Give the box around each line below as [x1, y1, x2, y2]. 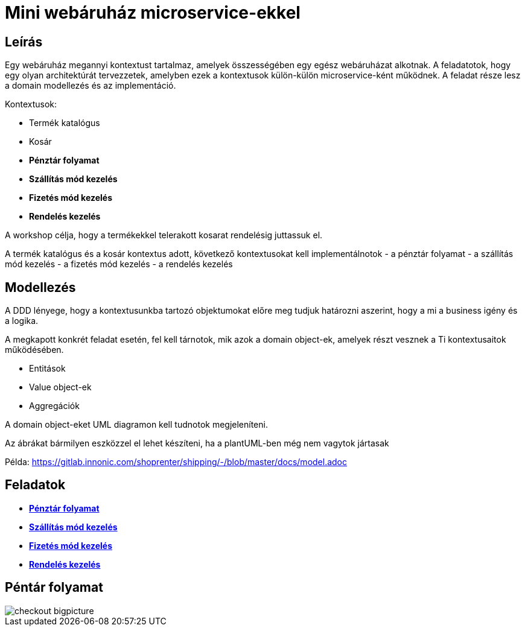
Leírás [5, 34, 43, 49]
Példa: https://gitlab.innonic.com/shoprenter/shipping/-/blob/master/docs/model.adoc [5, 457, 348, 468]
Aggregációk [29, 401, 80, 411]
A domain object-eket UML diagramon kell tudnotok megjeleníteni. [5, 419, 268, 430]
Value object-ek [29, 382, 92, 393]
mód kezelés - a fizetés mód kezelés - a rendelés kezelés [5, 259, 233, 270]
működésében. [5, 344, 64, 355]
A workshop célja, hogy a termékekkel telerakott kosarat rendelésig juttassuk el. [5, 230, 323, 241]
